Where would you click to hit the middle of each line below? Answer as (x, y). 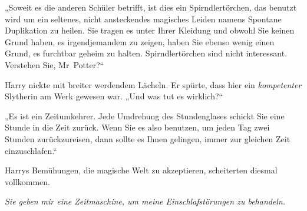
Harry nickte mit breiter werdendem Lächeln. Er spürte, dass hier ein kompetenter (153, 84)
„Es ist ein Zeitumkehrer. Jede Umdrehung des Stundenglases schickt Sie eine (145, 115)
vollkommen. (27, 181)
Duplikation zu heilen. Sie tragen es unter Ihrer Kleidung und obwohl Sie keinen (150, 30)
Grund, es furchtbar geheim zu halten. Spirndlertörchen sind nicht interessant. (146, 53)
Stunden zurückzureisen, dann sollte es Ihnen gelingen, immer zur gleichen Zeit (148, 138)
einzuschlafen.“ (31, 150)
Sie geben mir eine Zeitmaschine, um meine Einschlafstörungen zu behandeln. (145, 201)
